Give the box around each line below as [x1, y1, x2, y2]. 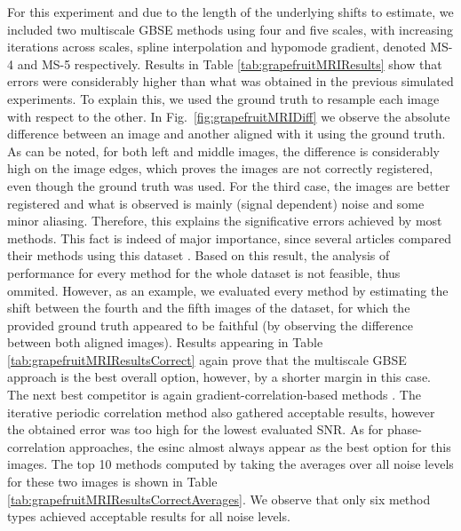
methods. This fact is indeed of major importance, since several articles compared [7, 228, 451, 247]
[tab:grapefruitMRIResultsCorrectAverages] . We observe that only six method [7, 489, 431, 508]
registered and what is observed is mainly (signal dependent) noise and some [7, 194, 425, 212]
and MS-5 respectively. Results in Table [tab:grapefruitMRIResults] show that [17, 54, 442, 73]
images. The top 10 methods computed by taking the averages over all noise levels [7, 455, 454, 473]
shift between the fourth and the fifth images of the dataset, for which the [7, 298, 410, 317]
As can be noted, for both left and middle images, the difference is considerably [7, 141, 440, 160]
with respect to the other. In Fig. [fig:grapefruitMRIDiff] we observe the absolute [7, 107, 450, 125]
